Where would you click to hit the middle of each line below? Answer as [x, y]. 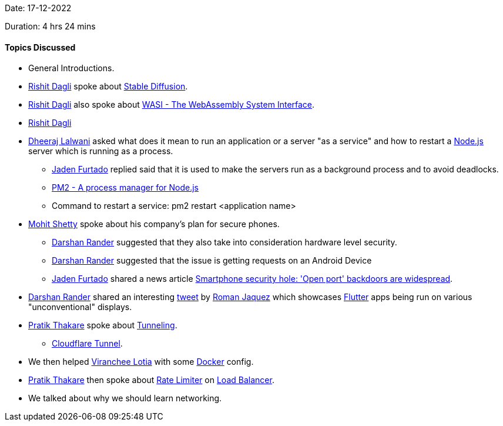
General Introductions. [71, 68]
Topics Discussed [40, 47]
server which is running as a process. [101, 151]
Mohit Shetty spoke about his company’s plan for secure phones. [154, 224]
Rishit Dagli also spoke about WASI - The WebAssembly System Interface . [172, 105]
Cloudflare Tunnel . [87, 344]
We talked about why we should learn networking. [125, 398]
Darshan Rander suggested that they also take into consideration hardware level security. [224, 242]
